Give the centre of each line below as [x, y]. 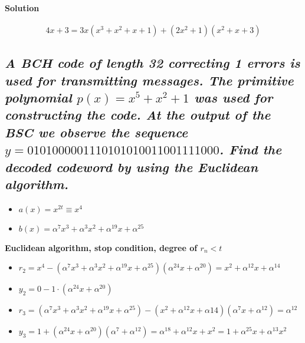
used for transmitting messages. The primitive [149, 80]
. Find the [250, 149]
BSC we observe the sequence [96, 132]
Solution [22, 7]
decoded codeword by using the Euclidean [132, 166]
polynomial [38, 97]
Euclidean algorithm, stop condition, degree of [101, 247]
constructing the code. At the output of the [138, 115]
